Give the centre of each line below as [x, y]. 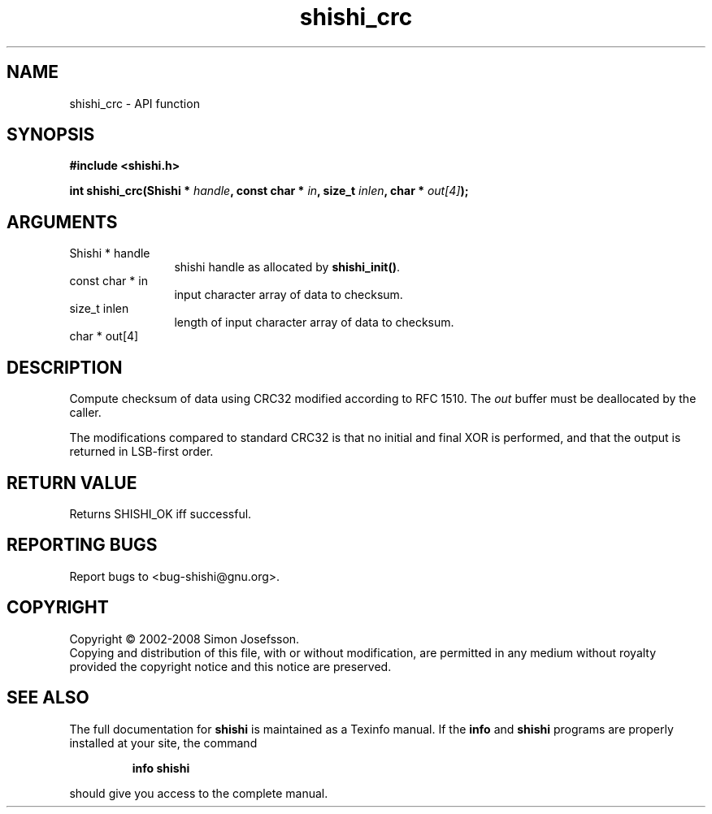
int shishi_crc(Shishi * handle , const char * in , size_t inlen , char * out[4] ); [269, 191]
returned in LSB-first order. [141, 452]
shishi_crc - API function [135, 103]
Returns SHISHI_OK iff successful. [161, 513]
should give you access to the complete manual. [199, 793]
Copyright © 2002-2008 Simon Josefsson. [185, 639]
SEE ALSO [48, 698]
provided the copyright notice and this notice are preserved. [230, 666]
